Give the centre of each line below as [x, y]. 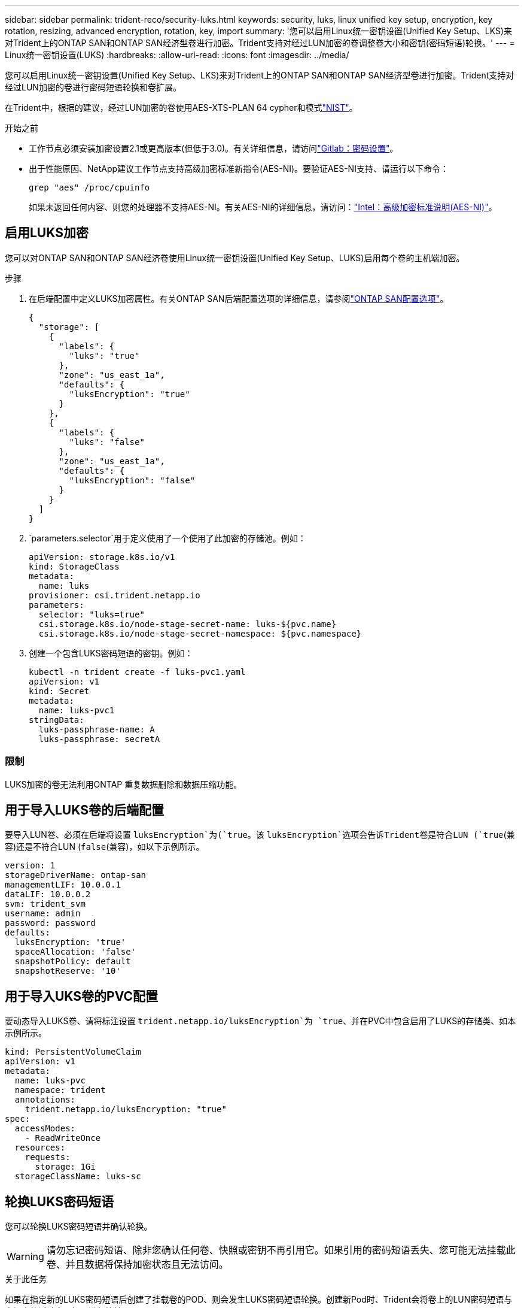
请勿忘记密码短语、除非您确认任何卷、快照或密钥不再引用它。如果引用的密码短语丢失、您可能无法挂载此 [281, 1250]
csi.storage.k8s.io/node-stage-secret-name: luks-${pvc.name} [188, 624]
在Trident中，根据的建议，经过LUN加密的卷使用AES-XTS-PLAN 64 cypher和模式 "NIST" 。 [181, 108]
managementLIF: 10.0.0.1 [63, 885]
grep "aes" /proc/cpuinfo [89, 187]
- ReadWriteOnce [63, 1138]
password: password [50, 923]
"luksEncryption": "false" [132, 480]
